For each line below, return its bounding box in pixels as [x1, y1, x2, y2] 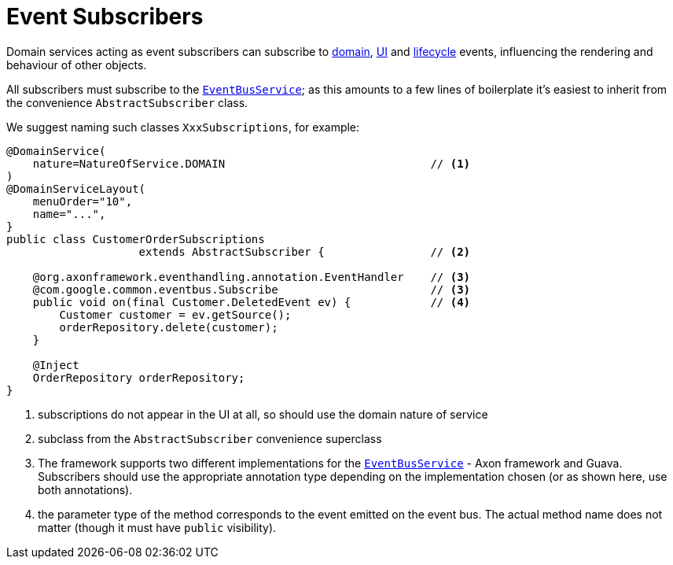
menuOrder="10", [32, 194, 133, 208]
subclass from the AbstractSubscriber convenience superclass [38, 431, 382, 445]
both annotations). [38, 482, 133, 497]
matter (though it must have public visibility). [38, 520, 277, 534]
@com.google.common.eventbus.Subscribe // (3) [32, 282, 471, 296]
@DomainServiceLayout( [6, 182, 146, 195]
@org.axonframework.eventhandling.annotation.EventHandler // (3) [32, 270, 471, 283]
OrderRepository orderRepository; [32, 371, 245, 384]
